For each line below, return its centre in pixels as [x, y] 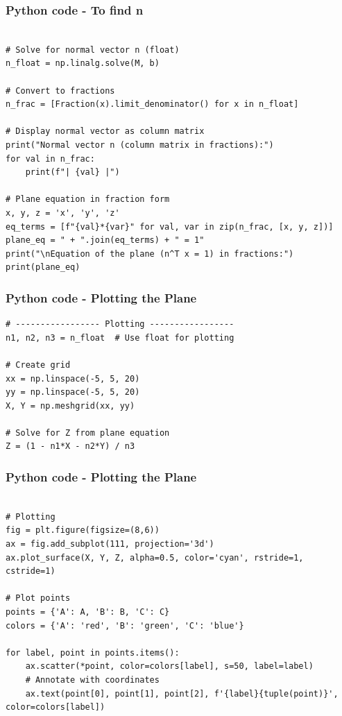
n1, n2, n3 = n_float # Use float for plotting [120, 338]
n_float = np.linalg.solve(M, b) [83, 63]
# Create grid [38, 365]
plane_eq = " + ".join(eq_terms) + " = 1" [105, 240]
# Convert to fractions [60, 91]
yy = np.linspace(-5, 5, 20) [73, 392]
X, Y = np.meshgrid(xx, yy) [70, 406]
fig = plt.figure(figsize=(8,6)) [83, 530]
